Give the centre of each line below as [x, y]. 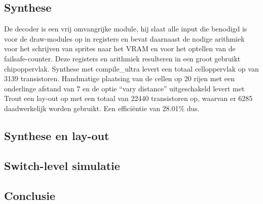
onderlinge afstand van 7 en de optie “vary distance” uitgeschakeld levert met [124, 88]
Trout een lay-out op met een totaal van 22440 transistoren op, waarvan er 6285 [128, 98]
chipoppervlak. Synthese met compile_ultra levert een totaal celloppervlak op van [131, 68]
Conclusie [30, 195]
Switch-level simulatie [62, 165]
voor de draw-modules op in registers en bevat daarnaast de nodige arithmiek [124, 38]
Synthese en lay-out [57, 135]
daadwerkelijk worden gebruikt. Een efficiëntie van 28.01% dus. [102, 108]
